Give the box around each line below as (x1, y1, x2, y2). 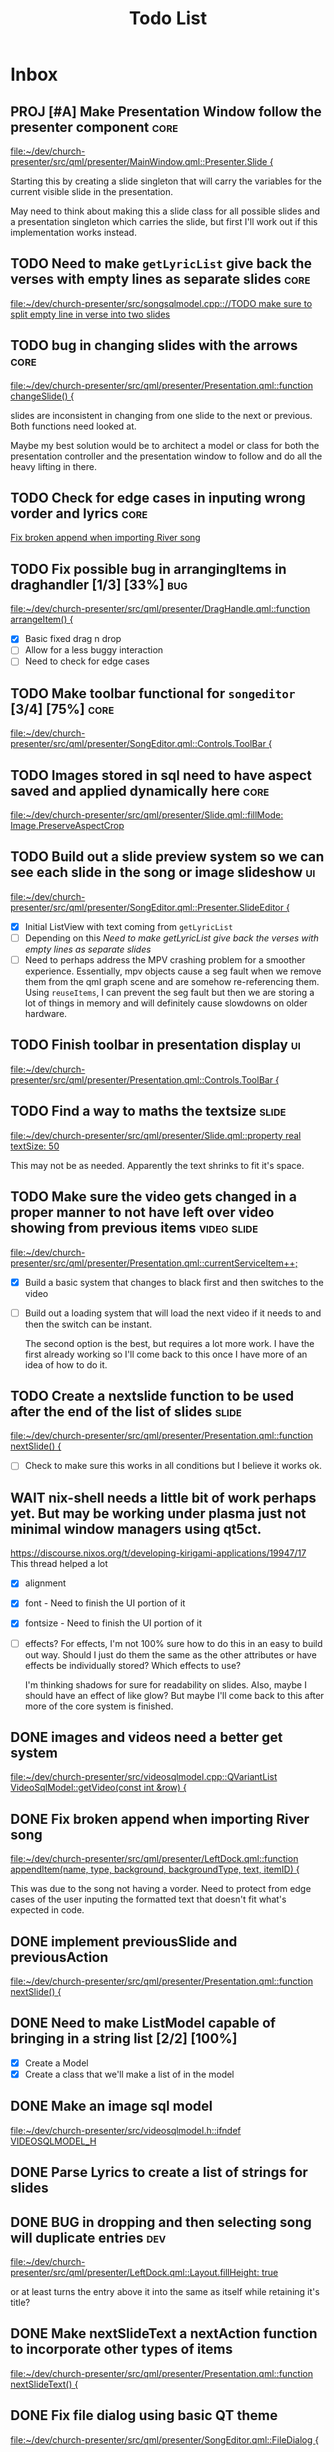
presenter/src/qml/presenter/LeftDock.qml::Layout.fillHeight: (10, 2266, 260, 2278)
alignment (24, 1577, 67, 1589)
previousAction (10, 1948, 109, 1966)
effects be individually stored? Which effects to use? (24, 1659, 242, 1671)
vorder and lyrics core (10, 505, 148, 522)
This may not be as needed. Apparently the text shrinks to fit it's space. (10, 1159, 305, 1171)
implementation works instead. (10, 227, 137, 238)
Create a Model (24, 2057, 89, 2069)
